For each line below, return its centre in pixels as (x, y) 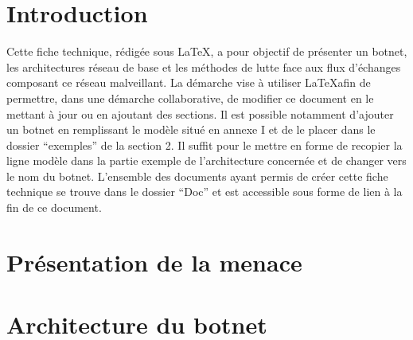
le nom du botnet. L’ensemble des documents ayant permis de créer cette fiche (197, 176)
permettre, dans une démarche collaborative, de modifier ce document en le (190, 98)
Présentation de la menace (154, 262)
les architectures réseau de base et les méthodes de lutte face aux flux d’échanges (204, 66)
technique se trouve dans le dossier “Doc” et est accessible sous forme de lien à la (205, 191)
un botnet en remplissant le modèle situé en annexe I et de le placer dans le (191, 129)
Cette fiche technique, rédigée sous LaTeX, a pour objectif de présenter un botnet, (207, 51)
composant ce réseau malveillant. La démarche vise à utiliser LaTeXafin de (189, 82)
